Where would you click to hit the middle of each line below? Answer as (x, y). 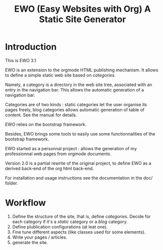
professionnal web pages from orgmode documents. (58, 154)
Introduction (31, 47)
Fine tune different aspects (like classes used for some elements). (79, 232)
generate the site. (30, 242)
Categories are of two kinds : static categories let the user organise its (76, 104)
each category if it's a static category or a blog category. (70, 222)
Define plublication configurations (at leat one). (60, 227)
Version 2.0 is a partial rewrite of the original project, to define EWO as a (78, 163)
